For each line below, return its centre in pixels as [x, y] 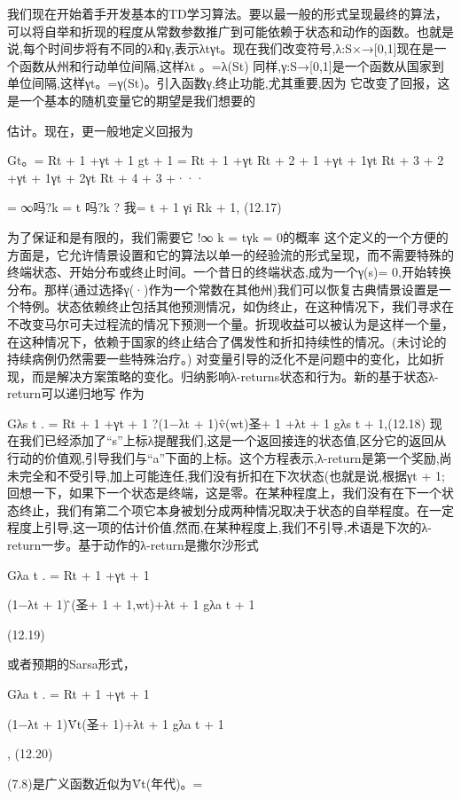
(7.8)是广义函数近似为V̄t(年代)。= [105, 783]
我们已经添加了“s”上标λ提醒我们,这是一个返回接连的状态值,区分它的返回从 [233, 440]
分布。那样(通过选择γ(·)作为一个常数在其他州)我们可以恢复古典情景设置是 [223, 289]
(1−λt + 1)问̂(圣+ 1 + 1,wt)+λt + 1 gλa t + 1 [131, 604]
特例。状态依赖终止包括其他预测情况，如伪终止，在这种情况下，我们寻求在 [236, 306]
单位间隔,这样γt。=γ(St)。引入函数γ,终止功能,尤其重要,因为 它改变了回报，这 [229, 83]
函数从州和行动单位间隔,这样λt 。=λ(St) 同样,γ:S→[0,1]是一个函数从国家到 [231, 65]
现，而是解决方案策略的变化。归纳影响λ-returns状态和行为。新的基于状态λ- [223, 376]
